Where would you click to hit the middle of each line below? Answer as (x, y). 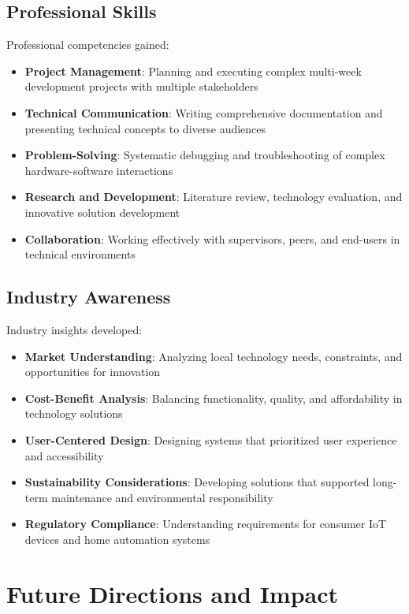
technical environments (80, 254)
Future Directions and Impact (173, 593)
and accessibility (64, 455)
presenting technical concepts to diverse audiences (145, 128)
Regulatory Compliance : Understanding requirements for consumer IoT (206, 524)
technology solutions (74, 413)
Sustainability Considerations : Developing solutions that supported (197, 482)
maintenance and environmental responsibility (162, 497)
